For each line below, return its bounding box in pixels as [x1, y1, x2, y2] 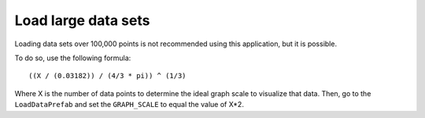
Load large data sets [14, 12, 150, 29]
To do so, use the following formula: [14, 53, 131, 63]
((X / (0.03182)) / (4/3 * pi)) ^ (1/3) [28, 71, 187, 80]
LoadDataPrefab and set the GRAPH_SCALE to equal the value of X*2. [14, 100, 244, 109]
